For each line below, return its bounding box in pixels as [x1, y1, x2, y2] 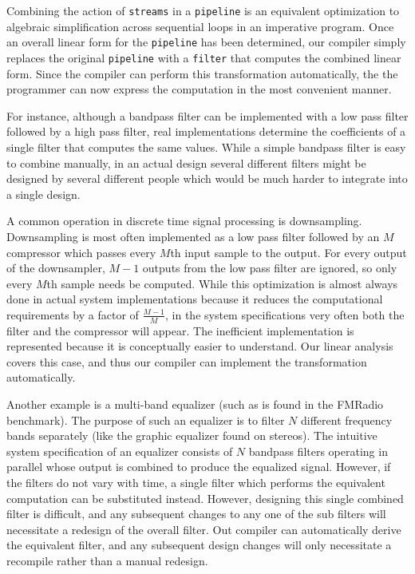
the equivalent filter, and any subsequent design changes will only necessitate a [6, 536, 392, 553]
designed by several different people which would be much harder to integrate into [6, 170, 408, 187]
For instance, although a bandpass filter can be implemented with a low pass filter [6, 107, 409, 124]
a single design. [6, 185, 81, 202]
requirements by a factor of [6, 306, 139, 323]
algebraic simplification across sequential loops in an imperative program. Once [6, 18, 394, 34]
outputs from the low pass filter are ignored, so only [142, 259, 397, 276]
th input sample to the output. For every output [170, 243, 407, 260]
